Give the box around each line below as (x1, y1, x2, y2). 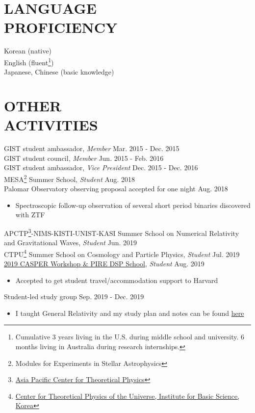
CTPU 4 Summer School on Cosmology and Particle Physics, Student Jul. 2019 (4, 247, 240, 259)
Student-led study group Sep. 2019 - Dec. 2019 (4, 291, 144, 302)
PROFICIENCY (4, 17, 118, 37)
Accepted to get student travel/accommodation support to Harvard (15, 275, 218, 285)
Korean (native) (4, 46, 51, 56)
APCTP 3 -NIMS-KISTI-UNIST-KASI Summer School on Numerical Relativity (4, 226, 239, 238)
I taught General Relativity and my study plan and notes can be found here (15, 308, 244, 318)
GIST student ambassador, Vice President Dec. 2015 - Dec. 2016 (4, 162, 198, 173)
